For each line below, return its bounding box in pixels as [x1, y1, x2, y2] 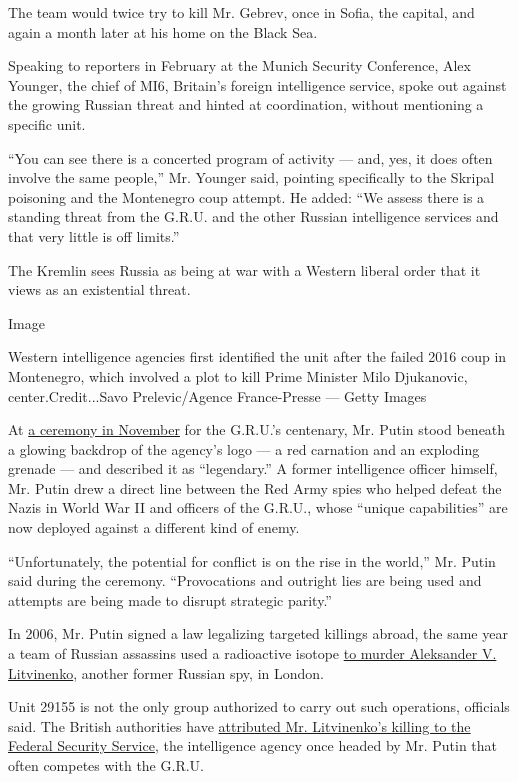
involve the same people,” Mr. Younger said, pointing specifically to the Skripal [8, 167, 495, 188]
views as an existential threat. [8, 279, 191, 300]
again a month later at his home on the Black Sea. [8, 21, 318, 42]
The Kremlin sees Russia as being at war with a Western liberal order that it [8, 259, 481, 280]
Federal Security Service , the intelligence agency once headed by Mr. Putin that [8, 735, 498, 756]
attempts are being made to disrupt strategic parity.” [8, 589, 332, 610]
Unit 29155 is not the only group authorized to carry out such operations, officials [8, 696, 510, 717]
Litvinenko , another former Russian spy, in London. [8, 662, 324, 683]
